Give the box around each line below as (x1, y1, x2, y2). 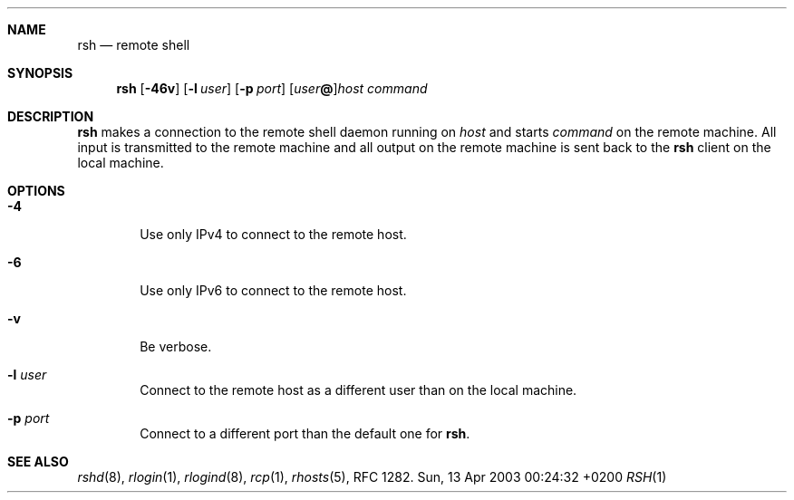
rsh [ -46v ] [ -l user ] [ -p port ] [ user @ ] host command (116, 81, 428, 96)
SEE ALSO (7, 454, 69, 469)
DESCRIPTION (7, 109, 94, 124)
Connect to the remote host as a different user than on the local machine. (140, 382, 577, 398)
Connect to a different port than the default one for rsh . (140, 426, 470, 441)
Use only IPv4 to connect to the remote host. (140, 226, 407, 242)
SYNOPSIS (7, 65, 73, 81)
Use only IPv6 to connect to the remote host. (140, 283, 407, 298)
